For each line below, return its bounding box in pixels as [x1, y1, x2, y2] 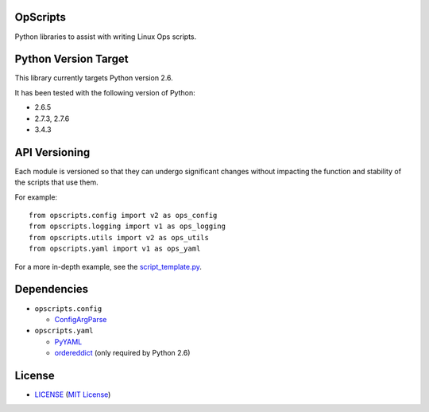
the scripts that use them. [14, 177, 99, 187]
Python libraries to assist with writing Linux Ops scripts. [14, 32, 197, 41]
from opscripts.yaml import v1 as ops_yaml [29, 244, 201, 254]
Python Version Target [14, 52, 129, 66]
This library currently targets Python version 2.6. [14, 73, 174, 83]
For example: [14, 192, 58, 202]
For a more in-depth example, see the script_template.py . [14, 262, 203, 271]
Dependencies [14, 282, 89, 296]
